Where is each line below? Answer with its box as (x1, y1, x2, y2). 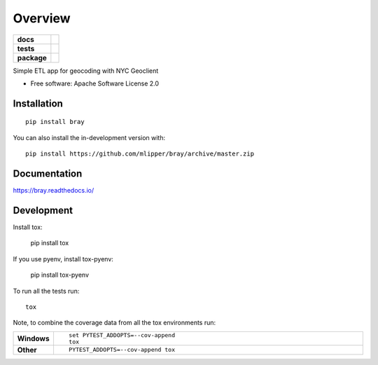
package (17, 53, 47, 62)
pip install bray (25, 118, 85, 126)
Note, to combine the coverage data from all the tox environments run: (13, 319, 216, 327)
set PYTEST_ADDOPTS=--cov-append (69, 331, 175, 339)
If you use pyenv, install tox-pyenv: (13, 254, 113, 263)
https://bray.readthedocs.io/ (13, 186, 94, 195)
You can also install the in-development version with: (13, 133, 166, 142)
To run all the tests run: (13, 287, 80, 295)
